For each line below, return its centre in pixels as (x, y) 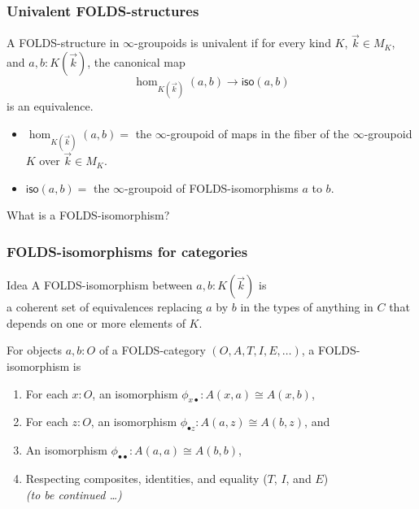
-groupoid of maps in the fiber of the (258, 133)
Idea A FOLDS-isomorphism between (100, 285)
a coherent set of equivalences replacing (105, 307)
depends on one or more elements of (96, 322)
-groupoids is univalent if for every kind (233, 43)
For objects (34, 350)
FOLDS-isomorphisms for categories (127, 251)
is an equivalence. (50, 106)
